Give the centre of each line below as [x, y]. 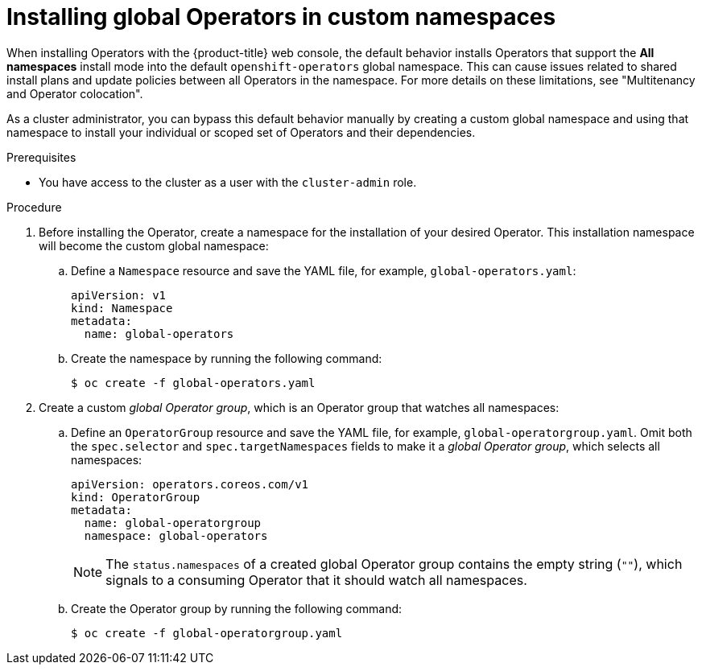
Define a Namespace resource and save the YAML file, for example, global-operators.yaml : [324, 270]
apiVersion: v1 [119, 295]
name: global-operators [159, 333]
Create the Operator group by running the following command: [237, 608]
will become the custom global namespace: [154, 245]
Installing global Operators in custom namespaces [281, 17]
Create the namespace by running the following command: [227, 358]
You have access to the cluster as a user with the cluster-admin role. [228, 182]
